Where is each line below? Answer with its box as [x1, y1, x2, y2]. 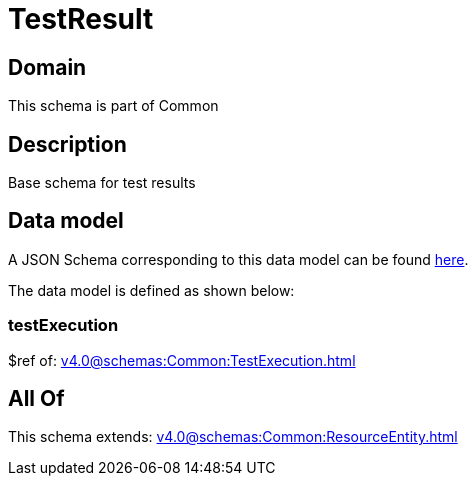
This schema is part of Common [8, 97, 219, 115]
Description [8, 131, 127, 157]
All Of [8, 386, 65, 412]
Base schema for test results [8, 174, 196, 192]
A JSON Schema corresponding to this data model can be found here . [8, 250, 469, 268]
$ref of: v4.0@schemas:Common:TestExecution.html [8, 351, 356, 369]
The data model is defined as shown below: [8, 281, 295, 299]
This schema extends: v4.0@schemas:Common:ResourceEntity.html [8, 428, 458, 446]
